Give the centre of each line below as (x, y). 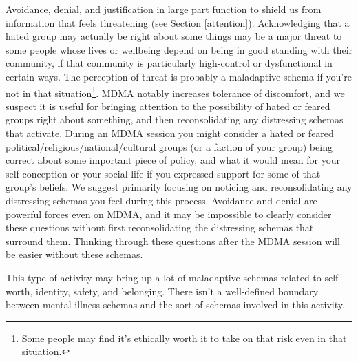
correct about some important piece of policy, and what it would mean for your (173, 160)
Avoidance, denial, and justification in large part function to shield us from (164, 9)
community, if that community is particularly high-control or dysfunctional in (169, 63)
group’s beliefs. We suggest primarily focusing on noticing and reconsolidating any (179, 187)
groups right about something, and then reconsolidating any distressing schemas (175, 119)
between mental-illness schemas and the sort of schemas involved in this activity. (175, 305)
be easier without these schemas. (74, 254)
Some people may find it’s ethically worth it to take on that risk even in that (184, 338)
